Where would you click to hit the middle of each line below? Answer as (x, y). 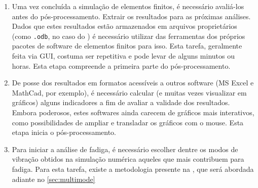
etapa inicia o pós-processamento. (64, 132)
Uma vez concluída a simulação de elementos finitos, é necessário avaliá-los (128, 6)
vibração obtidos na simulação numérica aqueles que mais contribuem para (128, 159)
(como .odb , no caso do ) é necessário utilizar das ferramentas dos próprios (128, 36)
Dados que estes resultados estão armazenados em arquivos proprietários (124, 26)
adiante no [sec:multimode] (53, 179)
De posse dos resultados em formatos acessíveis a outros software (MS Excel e (133, 83)
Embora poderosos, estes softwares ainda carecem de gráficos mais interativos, (133, 112)
